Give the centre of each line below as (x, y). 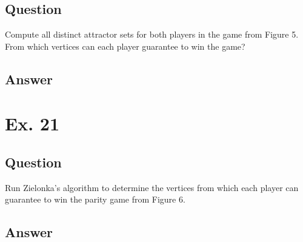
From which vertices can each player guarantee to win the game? (125, 46)
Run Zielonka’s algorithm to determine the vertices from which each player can (152, 187)
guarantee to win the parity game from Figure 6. (95, 199)
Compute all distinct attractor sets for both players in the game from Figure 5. (152, 34)
